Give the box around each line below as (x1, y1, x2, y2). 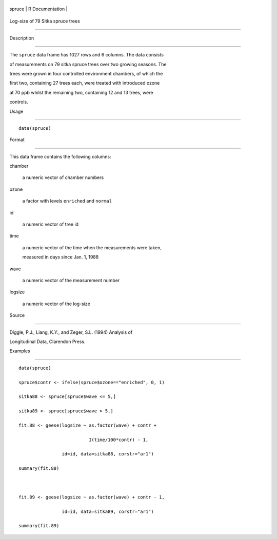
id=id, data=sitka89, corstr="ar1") (62, 508, 154, 514)
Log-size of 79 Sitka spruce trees (9, 18, 81, 24)
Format (9, 136, 25, 143)
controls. (9, 99, 28, 105)
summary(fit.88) (18, 466, 60, 471)
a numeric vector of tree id (22, 221, 79, 228)
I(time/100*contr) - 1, (89, 436, 149, 443)
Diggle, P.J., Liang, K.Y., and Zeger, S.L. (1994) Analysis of (9, 329, 133, 335)
